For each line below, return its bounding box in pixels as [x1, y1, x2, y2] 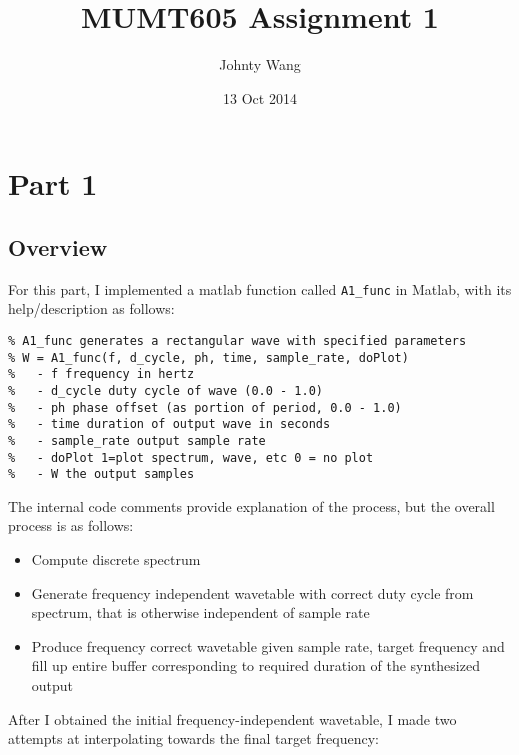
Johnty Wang [219, 54, 301, 75]
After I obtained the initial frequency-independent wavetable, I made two [8, 708, 457, 729]
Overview [8, 231, 108, 262]
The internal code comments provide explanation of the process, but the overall [8, 495, 495, 516]
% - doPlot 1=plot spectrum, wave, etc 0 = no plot [8, 450, 374, 465]
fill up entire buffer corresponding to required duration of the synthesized [31, 655, 480, 676]
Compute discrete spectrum [31, 549, 201, 570]
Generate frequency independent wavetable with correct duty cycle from [31, 582, 474, 603]
